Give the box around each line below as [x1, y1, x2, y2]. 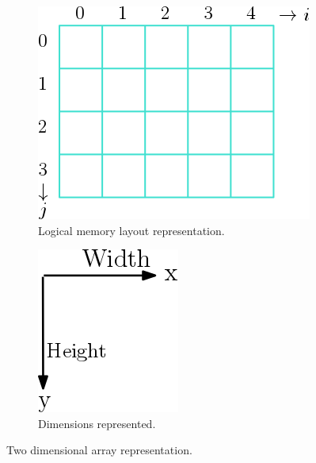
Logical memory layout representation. [38, 222, 225, 238]
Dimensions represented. [38, 415, 156, 431]
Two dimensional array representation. [6, 442, 192, 458]
